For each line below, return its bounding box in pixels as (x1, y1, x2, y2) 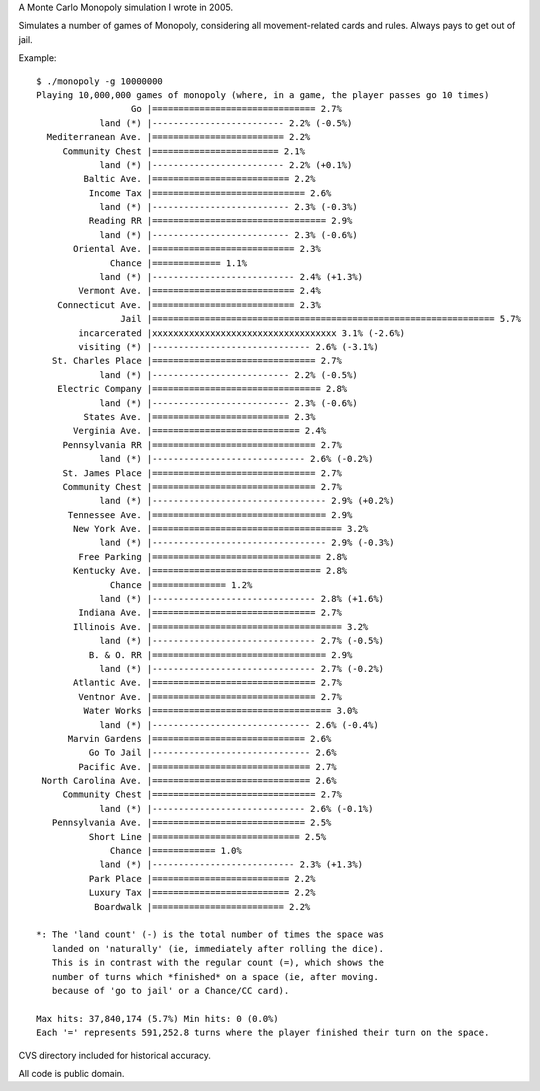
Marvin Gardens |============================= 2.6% (67, 733, 332, 744)
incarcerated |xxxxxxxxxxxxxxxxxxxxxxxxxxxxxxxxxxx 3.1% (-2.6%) (78, 327, 406, 339)
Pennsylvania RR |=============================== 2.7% (62, 439, 342, 450)
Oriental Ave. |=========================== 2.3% (73, 243, 322, 255)
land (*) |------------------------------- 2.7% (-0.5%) (99, 635, 385, 647)
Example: (18, 52, 57, 64)
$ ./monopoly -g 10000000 (36, 75, 164, 87)
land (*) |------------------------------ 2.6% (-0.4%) (99, 719, 379, 730)
